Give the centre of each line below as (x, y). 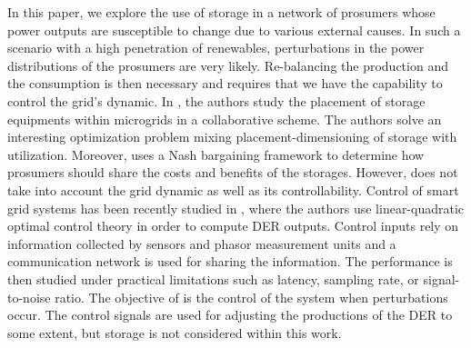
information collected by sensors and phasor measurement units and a (202, 243)
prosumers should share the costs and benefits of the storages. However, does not (233, 172)
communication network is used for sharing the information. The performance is (230, 261)
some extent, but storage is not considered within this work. (175, 332)
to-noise (29, 297)
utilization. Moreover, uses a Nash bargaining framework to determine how (216, 154)
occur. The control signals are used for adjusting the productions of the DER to (230, 315)
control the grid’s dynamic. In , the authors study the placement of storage (216, 100)
